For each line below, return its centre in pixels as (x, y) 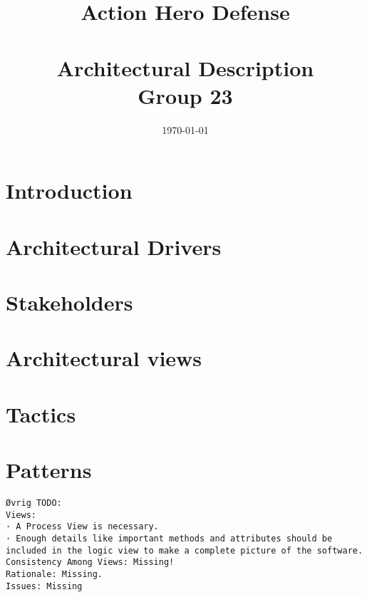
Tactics (41, 414)
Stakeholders (69, 302)
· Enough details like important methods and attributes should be (169, 539)
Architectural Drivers (114, 246)
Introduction (69, 191)
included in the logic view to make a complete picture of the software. (185, 550)
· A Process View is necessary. (82, 527)
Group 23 (185, 95)
